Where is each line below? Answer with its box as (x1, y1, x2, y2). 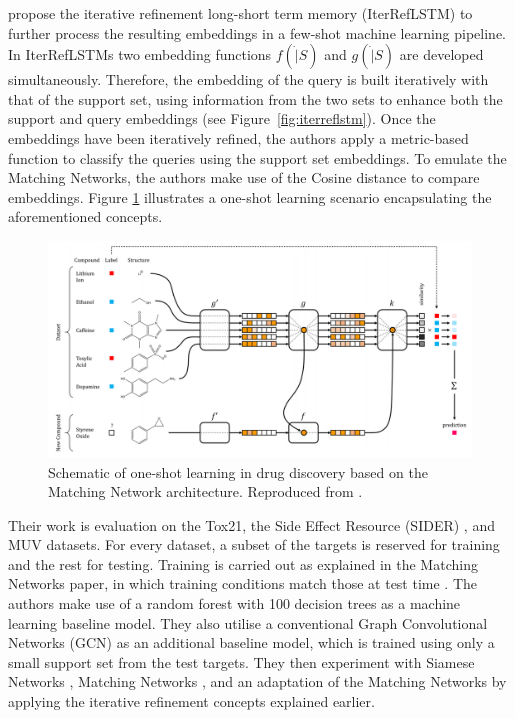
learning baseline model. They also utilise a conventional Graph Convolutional (8, 612, 488, 633)
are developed (399, 44, 484, 65)
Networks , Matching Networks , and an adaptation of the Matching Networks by (8, 671, 507, 692)
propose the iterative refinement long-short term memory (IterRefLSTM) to (8, 3, 473, 23)
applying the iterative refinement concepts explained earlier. (8, 691, 375, 712)
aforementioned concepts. (8, 206, 163, 227)
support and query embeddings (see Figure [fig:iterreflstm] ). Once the (8, 108, 436, 129)
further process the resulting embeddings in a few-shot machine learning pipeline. (8, 22, 506, 43)
